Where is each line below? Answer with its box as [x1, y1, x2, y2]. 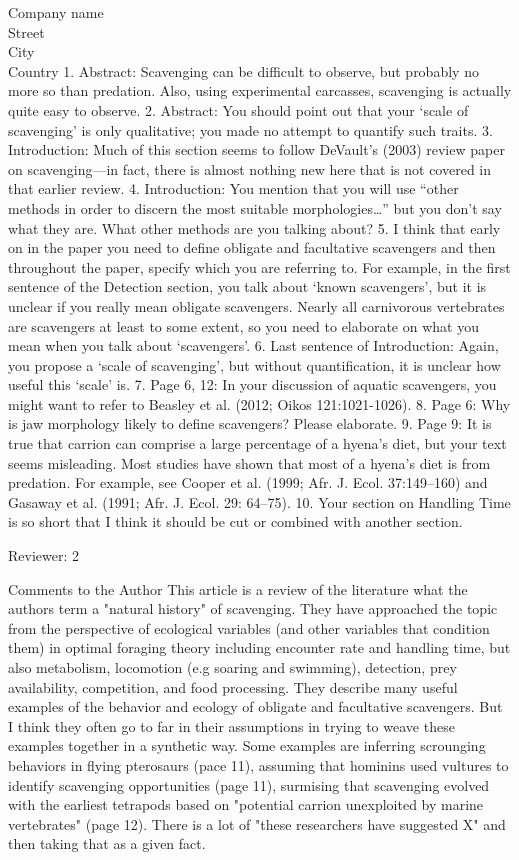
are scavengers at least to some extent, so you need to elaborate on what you [8, 315, 479, 336]
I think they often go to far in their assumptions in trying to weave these [8, 715, 455, 736]
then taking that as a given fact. [8, 833, 206, 854]
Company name [8, 2, 104, 22]
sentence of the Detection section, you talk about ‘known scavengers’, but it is [8, 276, 487, 297]
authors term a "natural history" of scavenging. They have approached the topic [8, 598, 498, 619]
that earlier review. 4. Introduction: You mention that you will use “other [8, 178, 459, 199]
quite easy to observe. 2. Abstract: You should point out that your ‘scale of [8, 99, 469, 120]
